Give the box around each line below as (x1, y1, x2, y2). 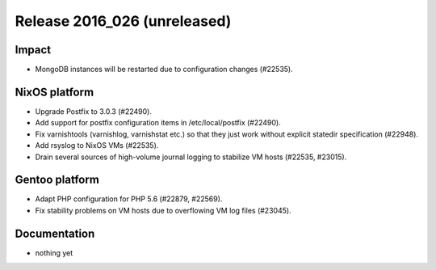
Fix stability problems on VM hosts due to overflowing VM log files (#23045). (35, 205, 291, 215)
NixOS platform (15, 85, 94, 99)
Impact (15, 43, 52, 57)
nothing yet (35, 247, 73, 258)
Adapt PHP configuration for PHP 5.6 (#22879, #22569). (35, 194, 223, 204)
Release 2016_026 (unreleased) (15, 12, 232, 30)
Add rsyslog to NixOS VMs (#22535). (35, 141, 159, 150)
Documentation (15, 226, 95, 240)
